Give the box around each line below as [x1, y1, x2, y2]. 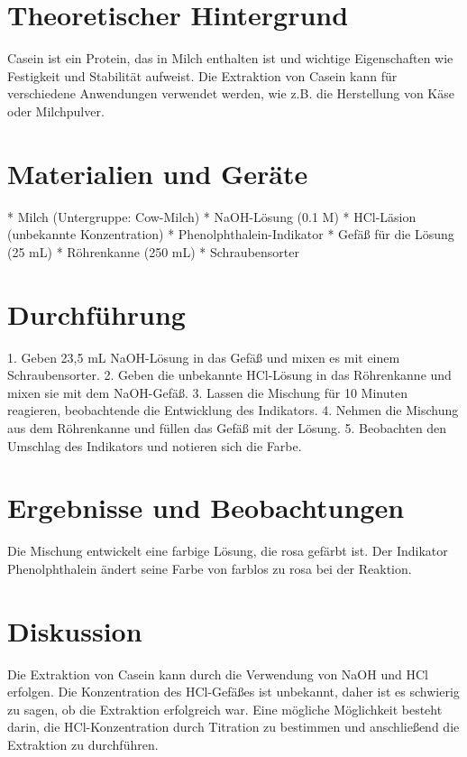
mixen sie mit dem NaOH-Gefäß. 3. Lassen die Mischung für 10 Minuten [7, 383, 407, 402]
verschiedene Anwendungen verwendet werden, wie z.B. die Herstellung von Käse [7, 84, 454, 103]
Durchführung [7, 295, 186, 332]
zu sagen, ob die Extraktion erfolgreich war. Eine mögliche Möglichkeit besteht [7, 699, 443, 718]
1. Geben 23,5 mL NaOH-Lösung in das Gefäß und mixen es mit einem [7, 347, 400, 366]
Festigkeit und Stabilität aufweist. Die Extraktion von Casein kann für [7, 66, 398, 85]
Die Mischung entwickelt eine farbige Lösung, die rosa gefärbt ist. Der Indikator [7, 541, 448, 560]
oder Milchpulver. [7, 101, 105, 120]
